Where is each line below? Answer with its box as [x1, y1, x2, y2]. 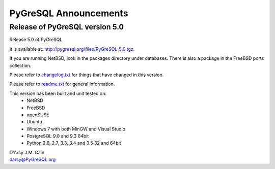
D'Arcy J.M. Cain [9, 149, 45, 155]
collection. [9, 62, 32, 69]
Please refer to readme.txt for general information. [9, 81, 115, 87]
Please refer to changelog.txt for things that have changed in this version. [9, 72, 164, 78]
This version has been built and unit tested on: [9, 90, 107, 96]
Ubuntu [26, 119, 43, 125]
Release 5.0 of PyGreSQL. [9, 37, 64, 43]
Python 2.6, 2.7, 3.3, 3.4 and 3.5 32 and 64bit [26, 140, 122, 146]
